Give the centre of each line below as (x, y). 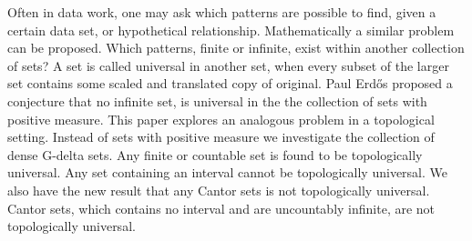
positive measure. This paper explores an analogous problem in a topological (221, 119)
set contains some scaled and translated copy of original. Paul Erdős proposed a (230, 83)
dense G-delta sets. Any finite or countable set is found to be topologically (215, 154)
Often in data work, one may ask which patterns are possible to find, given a (222, 12)
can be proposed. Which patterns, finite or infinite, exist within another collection (236, 48)
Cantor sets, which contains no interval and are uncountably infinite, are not (221, 208)
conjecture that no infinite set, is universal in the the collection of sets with (217, 100)
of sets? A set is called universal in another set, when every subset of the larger (228, 65)
